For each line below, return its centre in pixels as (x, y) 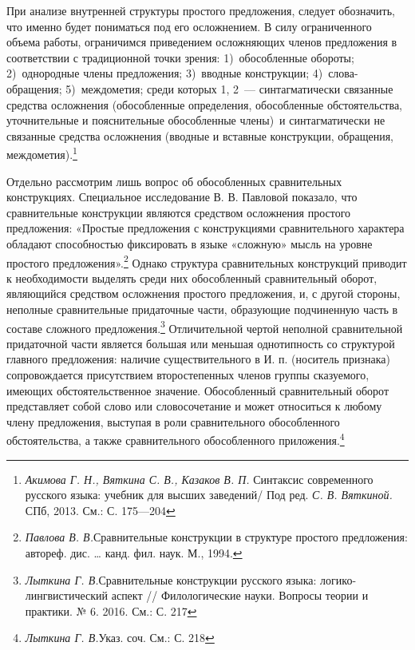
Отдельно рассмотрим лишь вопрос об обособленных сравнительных (174, 181)
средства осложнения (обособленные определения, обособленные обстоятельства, (205, 104)
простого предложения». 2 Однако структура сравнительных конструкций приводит (207, 261)
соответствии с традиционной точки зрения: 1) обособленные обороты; (180, 57)
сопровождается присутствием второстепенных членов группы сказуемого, (188, 375)
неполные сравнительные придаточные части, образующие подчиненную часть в (202, 309)
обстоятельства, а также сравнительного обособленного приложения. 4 (176, 439)
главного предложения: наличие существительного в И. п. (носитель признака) (198, 359)
